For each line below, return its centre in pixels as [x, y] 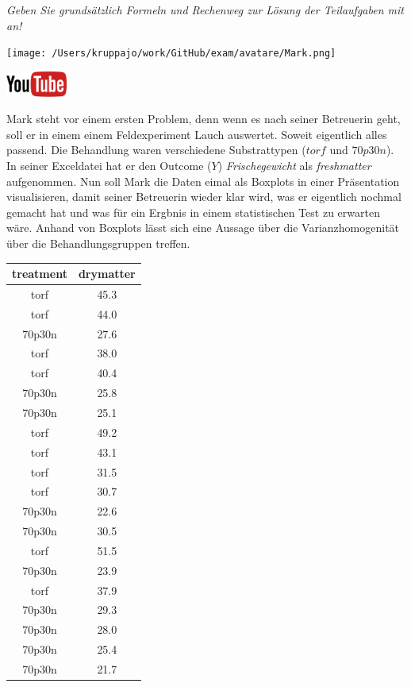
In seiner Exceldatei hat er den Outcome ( [109, 166]
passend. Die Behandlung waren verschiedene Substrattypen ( [156, 150]
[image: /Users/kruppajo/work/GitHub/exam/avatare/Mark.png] [171, 54]
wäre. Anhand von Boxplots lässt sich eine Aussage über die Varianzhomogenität [203, 228]
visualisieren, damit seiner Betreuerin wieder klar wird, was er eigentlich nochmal [204, 197]
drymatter [107, 274]
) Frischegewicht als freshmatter [294, 166]
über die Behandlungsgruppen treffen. [98, 243]
